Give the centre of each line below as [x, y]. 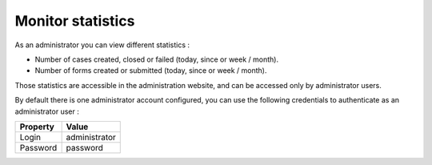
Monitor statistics [75, 21]
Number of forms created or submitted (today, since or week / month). [151, 70]
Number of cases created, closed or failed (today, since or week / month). [157, 59]
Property [37, 127]
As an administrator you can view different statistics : [102, 45]
